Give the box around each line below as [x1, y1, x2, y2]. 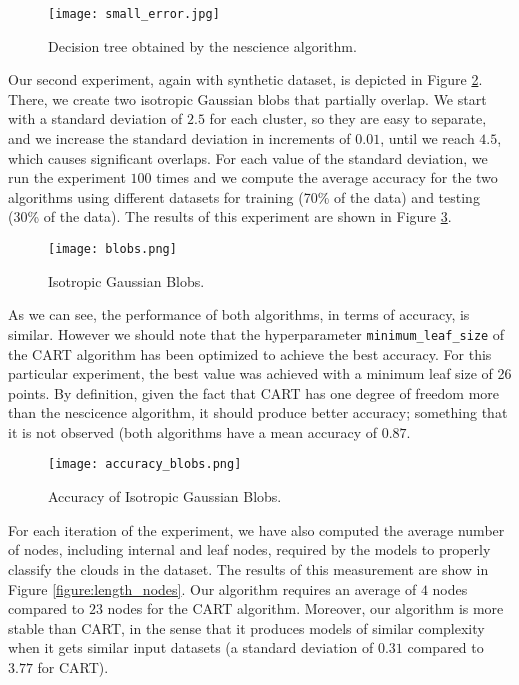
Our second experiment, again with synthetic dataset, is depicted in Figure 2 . [8, 69, 483, 90]
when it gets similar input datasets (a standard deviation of [8, 637, 374, 658]
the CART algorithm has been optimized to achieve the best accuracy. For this [8, 343, 492, 364]
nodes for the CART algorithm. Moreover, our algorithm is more [107, 598, 504, 619]
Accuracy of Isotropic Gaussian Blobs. [48, 486, 282, 507]
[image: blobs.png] [48, 242, 177, 256]
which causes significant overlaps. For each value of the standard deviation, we [8, 147, 488, 168]
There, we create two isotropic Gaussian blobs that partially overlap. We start [8, 88, 487, 109]
